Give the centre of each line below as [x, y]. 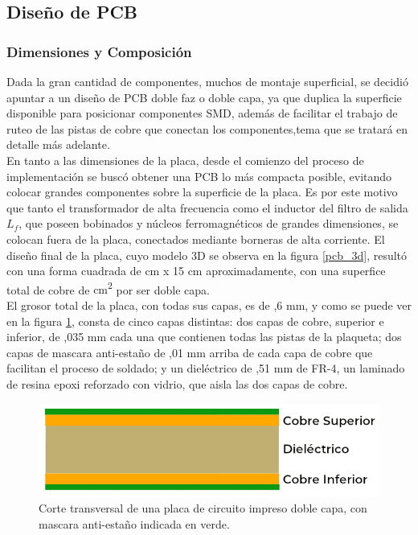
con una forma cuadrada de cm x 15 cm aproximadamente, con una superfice [196, 271]
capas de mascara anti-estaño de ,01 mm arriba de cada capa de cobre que [190, 352]
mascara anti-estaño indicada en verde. [134, 523]
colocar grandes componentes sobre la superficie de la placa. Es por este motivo [202, 192]
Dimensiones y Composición [99, 51]
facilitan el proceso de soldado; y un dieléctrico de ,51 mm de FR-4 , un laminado [206, 368]
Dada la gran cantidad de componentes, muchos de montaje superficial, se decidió [207, 81]
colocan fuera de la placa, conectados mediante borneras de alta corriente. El [196, 239]
